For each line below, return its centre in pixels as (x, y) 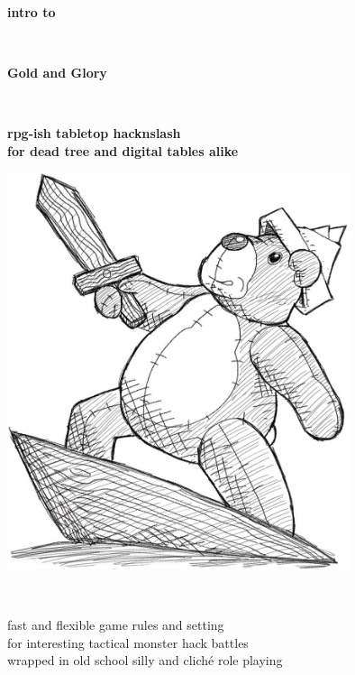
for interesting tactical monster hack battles (128, 642)
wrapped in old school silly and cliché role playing (145, 660)
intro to (32, 12)
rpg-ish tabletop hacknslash (94, 133)
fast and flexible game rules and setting (116, 625)
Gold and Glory (57, 73)
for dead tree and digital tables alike (123, 150)
